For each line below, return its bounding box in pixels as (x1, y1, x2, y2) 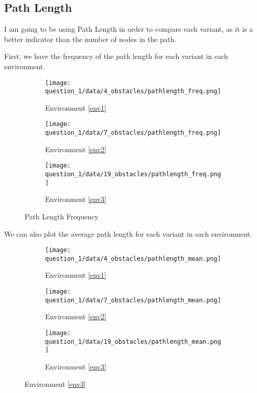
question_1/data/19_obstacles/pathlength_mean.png (45, 338, 221, 345)
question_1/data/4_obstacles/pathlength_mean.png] (45, 255, 221, 262)
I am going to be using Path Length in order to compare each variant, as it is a (4, 24, 253, 34)
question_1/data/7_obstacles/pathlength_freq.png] (45, 129, 221, 137)
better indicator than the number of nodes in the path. (4, 33, 177, 44)
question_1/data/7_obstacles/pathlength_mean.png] (45, 296, 221, 304)
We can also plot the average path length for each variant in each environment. (4, 228, 252, 239)
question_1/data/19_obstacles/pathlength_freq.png (45, 171, 221, 178)
